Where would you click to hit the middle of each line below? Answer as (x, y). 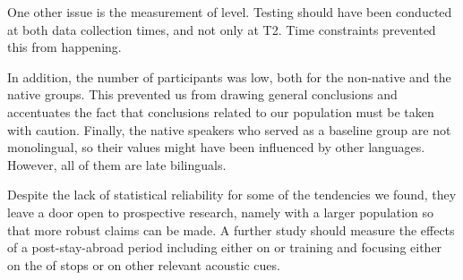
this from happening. (64, 47)
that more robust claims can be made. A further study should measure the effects (231, 229)
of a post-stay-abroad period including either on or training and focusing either (225, 247)
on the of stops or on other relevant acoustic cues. (144, 264)
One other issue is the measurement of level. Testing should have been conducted (230, 12)
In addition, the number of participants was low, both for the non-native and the (229, 76)
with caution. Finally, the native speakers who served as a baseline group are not (229, 129)
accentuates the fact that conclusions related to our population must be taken (221, 111)
